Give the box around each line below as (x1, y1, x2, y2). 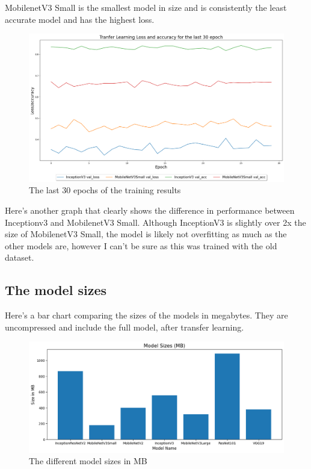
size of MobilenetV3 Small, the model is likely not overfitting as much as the (5, 228, 287, 240)
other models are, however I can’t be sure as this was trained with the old (5, 239, 277, 252)
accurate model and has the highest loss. (5, 13, 155, 25)
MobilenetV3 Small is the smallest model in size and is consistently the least (5, 1, 287, 13)
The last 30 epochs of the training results (29, 184, 181, 196)
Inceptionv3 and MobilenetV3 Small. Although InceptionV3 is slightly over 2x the (5, 216, 306, 228)
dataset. (5, 251, 34, 264)
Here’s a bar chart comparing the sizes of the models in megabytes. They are (5, 309, 288, 321)
